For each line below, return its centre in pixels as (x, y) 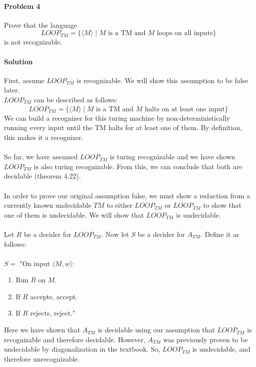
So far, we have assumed (41, 157)
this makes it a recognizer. (44, 137)
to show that (222, 205)
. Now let (115, 234)
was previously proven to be (206, 339)
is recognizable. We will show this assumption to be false (162, 80)
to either (119, 205)
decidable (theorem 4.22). (43, 176)
